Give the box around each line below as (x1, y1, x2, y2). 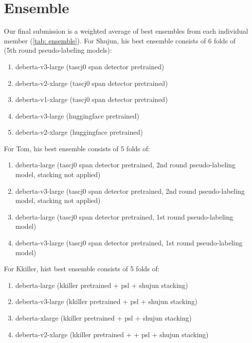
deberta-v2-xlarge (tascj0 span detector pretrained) (15, 78, 168, 88)
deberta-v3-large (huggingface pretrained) (15, 110, 140, 121)
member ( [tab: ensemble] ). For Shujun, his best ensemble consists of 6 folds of (4, 35, 236, 45)
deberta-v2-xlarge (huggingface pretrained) (15, 127, 143, 137)
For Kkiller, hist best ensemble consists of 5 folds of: (4, 263, 160, 274)
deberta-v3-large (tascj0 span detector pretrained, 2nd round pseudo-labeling (15, 185, 245, 196)
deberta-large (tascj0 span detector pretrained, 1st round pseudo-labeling (15, 211, 234, 222)
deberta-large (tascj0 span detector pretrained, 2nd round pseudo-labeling (15, 160, 235, 170)
